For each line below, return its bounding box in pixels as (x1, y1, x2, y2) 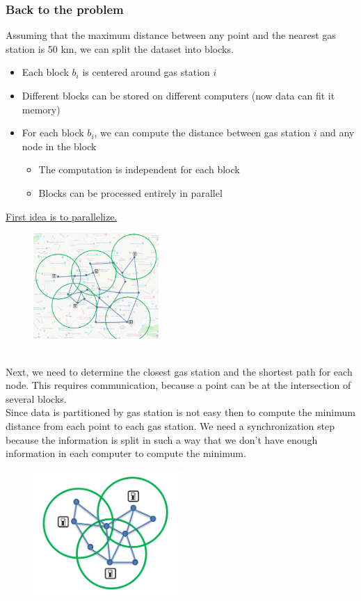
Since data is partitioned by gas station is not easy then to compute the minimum (6, 405, 355, 419)
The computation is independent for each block (38, 162, 240, 177)
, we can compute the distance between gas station (94, 125, 311, 140)
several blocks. (6, 391, 67, 406)
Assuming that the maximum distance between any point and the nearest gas (6, 28, 336, 42)
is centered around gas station (82, 65, 210, 79)
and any (320, 125, 355, 140)
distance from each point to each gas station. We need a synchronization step (6, 419, 335, 433)
